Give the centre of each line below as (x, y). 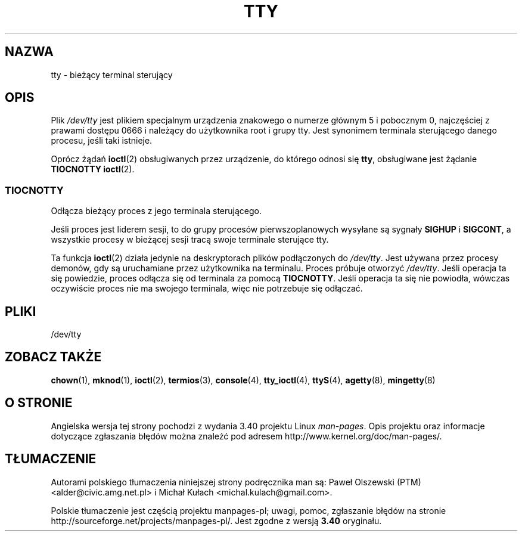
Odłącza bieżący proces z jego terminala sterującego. (156, 211)
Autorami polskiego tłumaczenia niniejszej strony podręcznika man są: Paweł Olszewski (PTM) (236, 482)
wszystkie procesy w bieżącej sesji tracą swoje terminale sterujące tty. (190, 240)
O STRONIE (39, 403)
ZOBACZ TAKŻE (53, 357)
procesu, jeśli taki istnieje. (102, 141)
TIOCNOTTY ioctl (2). (93, 169)
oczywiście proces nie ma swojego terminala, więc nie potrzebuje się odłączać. (207, 289)
